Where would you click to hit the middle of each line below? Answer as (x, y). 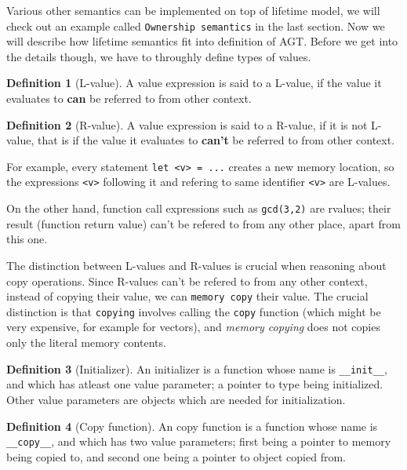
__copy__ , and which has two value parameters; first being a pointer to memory (199, 441)
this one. (27, 239)
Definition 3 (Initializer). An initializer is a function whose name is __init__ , (197, 368)
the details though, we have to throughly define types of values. (159, 56)
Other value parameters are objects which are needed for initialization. (176, 399)
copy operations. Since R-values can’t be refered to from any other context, (187, 281)
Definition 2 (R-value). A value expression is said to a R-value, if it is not (187, 124)
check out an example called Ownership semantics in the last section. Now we (196, 26)
